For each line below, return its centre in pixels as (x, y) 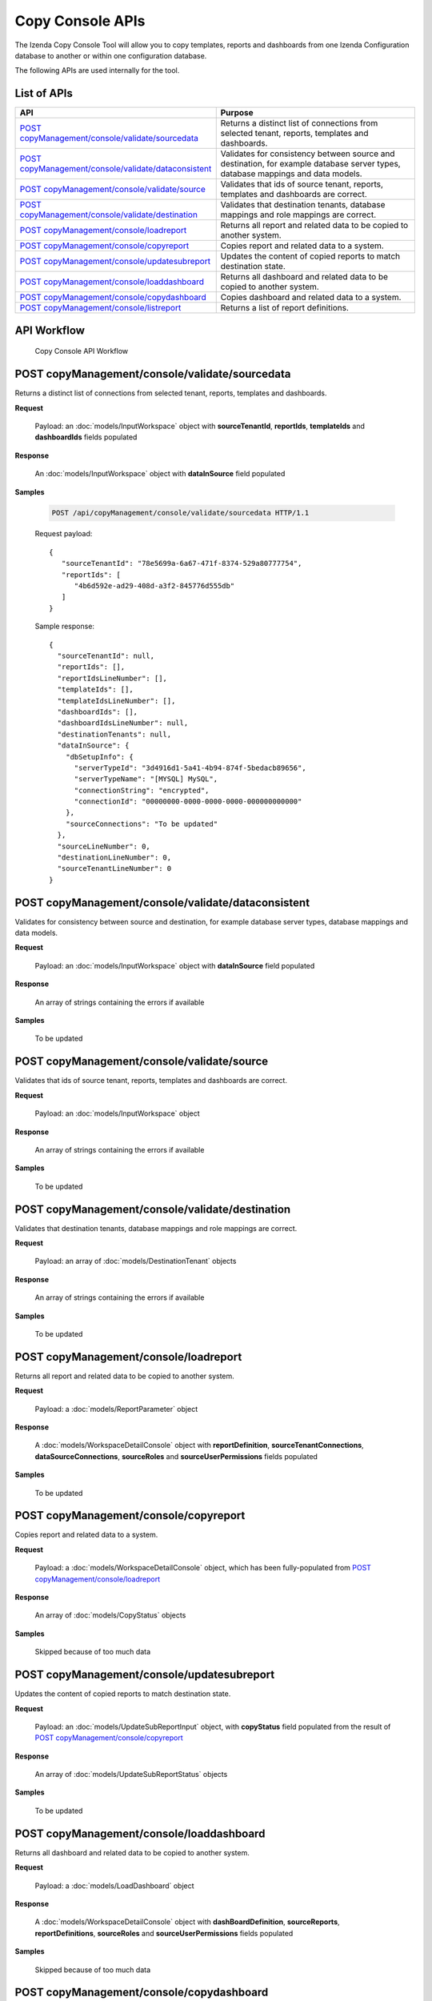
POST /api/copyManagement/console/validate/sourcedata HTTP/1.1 (180, 513)
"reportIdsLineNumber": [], (112, 678)
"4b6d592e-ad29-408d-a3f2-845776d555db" (154, 586)
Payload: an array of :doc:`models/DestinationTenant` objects (136, 1261)
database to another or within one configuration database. (111, 55)
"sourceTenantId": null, (106, 656)
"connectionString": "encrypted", (142, 790)
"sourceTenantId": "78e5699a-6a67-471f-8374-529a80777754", (182, 563)
